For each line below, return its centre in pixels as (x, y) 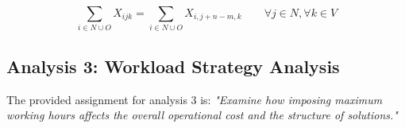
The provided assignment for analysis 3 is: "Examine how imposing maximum (195, 99)
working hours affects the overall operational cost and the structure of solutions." (202, 115)
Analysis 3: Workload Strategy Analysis (173, 66)
